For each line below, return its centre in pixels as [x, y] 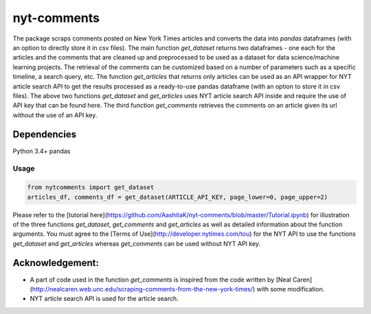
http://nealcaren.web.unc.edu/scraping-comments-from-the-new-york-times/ [143, 289]
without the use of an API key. [55, 115]
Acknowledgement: [56, 263]
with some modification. [291, 289]
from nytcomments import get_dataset [91, 188]
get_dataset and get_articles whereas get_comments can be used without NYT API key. [137, 243]
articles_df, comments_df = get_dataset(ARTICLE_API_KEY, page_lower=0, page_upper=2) [178, 197]
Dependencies [45, 135]
